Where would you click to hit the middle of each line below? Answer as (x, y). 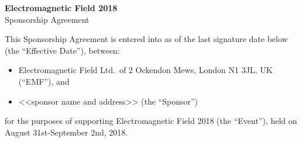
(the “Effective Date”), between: (62, 50)
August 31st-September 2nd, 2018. (66, 132)
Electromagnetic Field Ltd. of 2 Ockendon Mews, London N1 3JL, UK (145, 70)
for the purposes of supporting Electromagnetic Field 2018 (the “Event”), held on (151, 121)
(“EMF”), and (44, 81)
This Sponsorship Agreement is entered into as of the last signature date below (146, 39)
